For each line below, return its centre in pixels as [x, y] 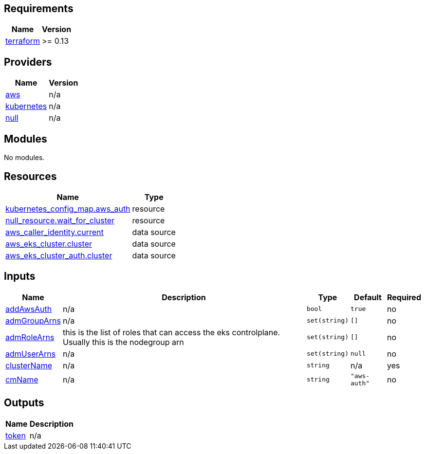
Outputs [24, 403]
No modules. [24, 158]
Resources [30, 176]
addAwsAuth [29, 309]
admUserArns [31, 354]
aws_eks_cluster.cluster [49, 244]
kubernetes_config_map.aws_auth [68, 209]
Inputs [20, 276]
